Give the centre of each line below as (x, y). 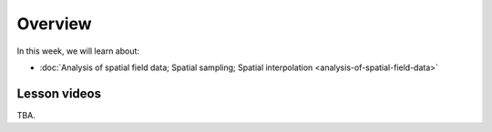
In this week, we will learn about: (78, 51)
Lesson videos (59, 93)
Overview (54, 24)
